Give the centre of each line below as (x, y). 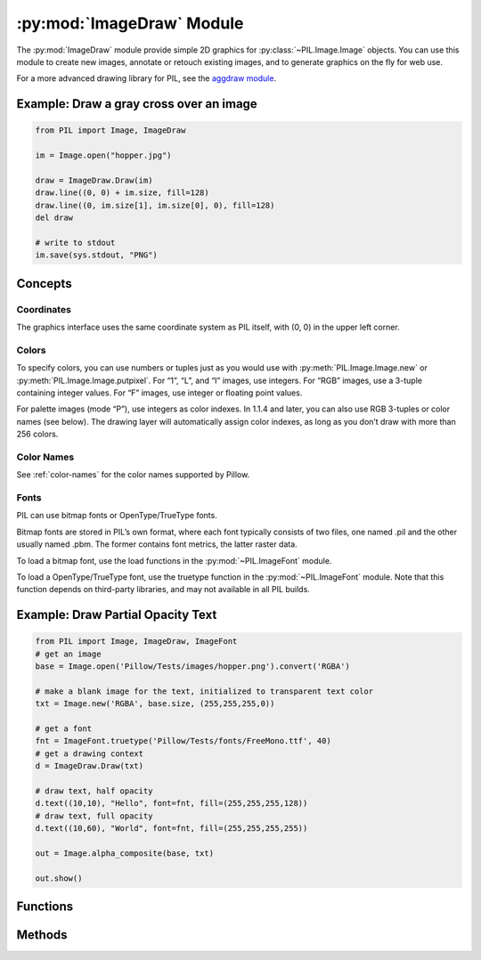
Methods (42, 935)
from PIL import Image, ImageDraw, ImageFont (136, 642)
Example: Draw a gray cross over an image (137, 104)
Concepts (44, 284)
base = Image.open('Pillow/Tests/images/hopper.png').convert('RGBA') (193, 667)
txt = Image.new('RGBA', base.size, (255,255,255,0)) (155, 704)
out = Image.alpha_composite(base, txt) (124, 853)
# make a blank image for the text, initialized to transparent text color (204, 691)
